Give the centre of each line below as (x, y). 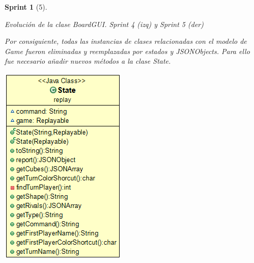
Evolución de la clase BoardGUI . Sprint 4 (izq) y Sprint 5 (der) (104, 24)
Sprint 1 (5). (26, 7)
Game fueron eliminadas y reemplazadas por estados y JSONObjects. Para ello (127, 51)
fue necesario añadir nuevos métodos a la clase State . (88, 61)
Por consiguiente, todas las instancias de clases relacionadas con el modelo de (126, 41)
